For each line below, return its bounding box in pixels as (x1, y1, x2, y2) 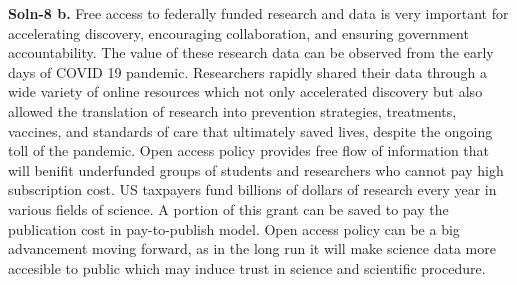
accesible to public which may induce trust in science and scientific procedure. (8, 257, 486, 278)
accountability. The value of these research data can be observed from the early (8, 42, 494, 63)
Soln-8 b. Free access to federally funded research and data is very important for (8, 3, 509, 23)
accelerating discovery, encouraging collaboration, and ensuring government (8, 22, 469, 43)
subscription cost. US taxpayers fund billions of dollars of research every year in (8, 179, 497, 200)
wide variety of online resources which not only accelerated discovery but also (8, 81, 483, 102)
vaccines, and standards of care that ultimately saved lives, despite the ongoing (8, 120, 493, 141)
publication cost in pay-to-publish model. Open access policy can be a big (8, 218, 460, 239)
